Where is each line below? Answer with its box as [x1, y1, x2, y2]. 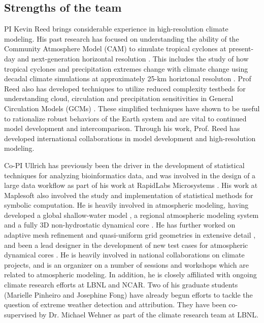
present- [228, 43, 254, 54]
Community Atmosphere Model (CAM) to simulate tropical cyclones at [4, 43, 226, 54]
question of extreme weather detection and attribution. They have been [4, 299, 226, 310]
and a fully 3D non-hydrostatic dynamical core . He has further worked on [4, 219, 236, 230]
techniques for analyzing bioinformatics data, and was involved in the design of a [4, 170, 256, 180]
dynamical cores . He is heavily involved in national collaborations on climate [4, 249, 245, 260]
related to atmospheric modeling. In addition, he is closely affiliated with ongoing [4, 269, 257, 280]
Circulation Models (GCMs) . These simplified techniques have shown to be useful [4, 103, 260, 113]
